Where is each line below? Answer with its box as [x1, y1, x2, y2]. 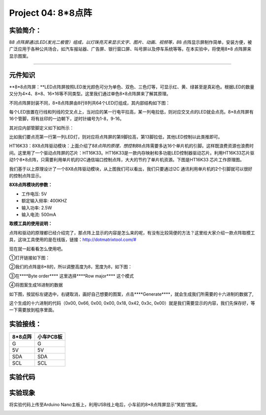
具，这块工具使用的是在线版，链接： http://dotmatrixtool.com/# [9, 237, 136, 243]
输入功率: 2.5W [21, 205, 52, 211]
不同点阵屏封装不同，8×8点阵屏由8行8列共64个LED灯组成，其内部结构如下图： [9, 100, 170, 106]
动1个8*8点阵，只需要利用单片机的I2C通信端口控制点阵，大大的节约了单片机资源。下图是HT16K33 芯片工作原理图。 [9, 157, 245, 163]
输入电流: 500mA [21, 212, 56, 217]
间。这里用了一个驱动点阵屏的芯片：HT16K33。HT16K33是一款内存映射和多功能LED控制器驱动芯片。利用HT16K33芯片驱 [9, 150, 255, 155]
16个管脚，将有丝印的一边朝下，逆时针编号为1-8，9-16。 [9, 116, 124, 122]
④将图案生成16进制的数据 [9, 282, 63, 288]
